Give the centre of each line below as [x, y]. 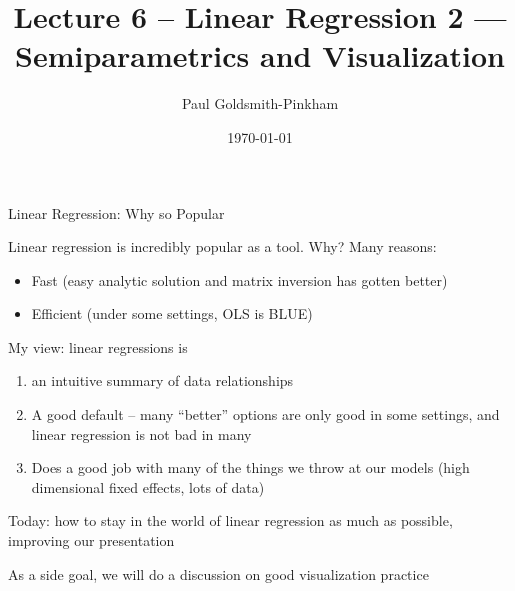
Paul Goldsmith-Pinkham [260, 103]
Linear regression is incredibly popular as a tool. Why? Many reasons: [222, 246]
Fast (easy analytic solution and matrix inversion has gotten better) [239, 279]
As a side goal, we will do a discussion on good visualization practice [218, 573]
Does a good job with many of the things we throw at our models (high [250, 467]
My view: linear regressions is [98, 346]
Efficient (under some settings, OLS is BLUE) [172, 313]
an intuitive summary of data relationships [162, 380]
